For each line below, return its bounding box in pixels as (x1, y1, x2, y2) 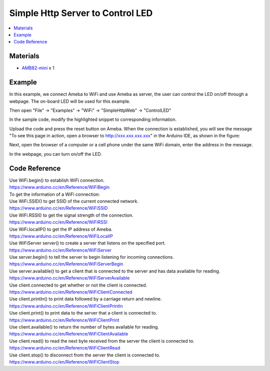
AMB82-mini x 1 (21, 65, 54, 71)
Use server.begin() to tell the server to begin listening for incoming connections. (9, 254, 174, 260)
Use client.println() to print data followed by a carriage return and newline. (9, 296, 162, 302)
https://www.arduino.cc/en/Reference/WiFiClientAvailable (9, 331, 128, 337)
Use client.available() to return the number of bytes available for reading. (9, 324, 159, 330)
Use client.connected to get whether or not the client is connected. (9, 282, 147, 288)
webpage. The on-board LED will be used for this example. (9, 98, 130, 104)
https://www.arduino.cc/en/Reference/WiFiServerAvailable (9, 275, 130, 281)
